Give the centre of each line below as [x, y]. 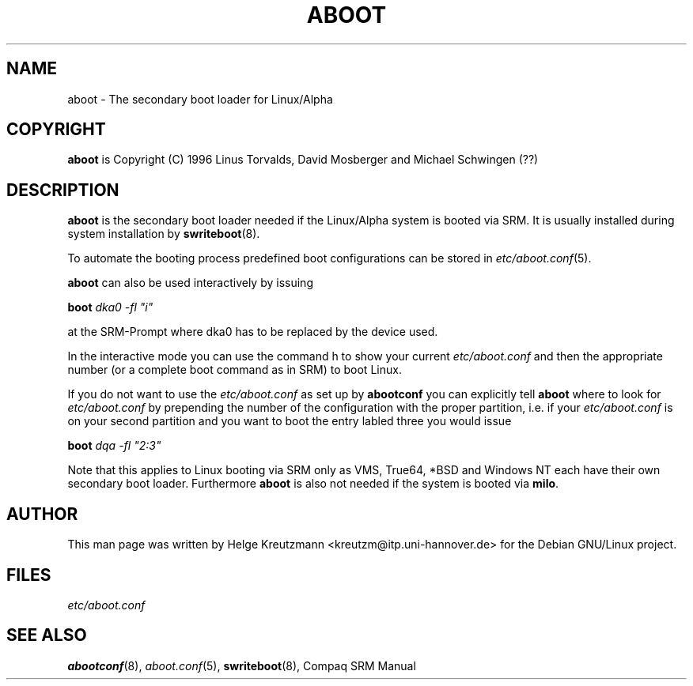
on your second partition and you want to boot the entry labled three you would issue [290, 421]
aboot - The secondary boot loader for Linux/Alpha [200, 99]
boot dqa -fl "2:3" [114, 446]
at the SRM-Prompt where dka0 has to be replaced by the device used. [253, 332]
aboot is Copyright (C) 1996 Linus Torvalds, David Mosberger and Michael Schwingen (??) [303, 160]
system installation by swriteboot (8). [164, 234]
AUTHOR [42, 514]
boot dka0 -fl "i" [110, 307]
